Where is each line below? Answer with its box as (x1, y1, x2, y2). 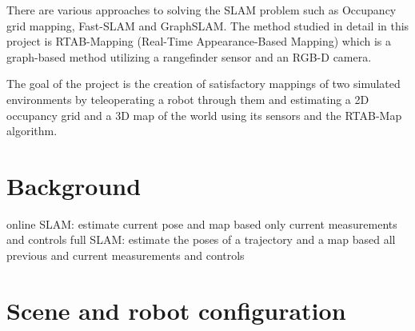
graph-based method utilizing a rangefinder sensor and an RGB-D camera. (6, 48, 372, 65)
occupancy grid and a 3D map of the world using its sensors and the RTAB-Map (6, 106, 402, 123)
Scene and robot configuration (6, 293, 346, 326)
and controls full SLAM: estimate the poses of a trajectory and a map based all (6, 231, 396, 248)
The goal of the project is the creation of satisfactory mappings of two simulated (6, 75, 401, 92)
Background (6, 169, 142, 201)
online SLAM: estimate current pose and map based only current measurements (6, 215, 397, 232)
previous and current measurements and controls (6, 247, 245, 264)
